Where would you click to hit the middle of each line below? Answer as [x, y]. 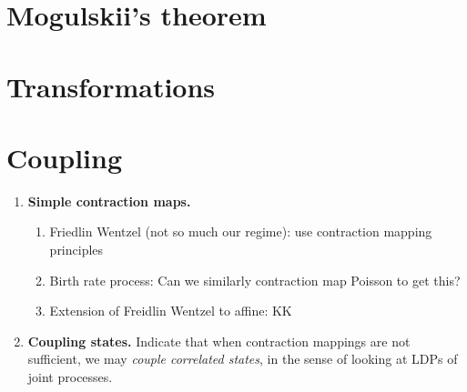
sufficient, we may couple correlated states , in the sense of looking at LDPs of [243, 359]
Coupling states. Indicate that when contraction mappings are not [219, 341]
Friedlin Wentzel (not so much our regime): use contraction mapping [241, 231]
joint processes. [70, 377]
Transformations [111, 86]
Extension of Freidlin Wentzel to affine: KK [171, 311]
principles [76, 250]
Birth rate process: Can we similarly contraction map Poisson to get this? [255, 280]
